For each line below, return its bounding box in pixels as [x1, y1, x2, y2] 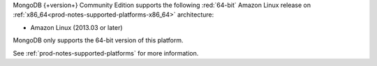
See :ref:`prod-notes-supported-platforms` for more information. [13, 49, 199, 57]
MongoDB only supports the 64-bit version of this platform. [13, 36, 184, 44]
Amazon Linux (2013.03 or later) [30, 23, 123, 31]
